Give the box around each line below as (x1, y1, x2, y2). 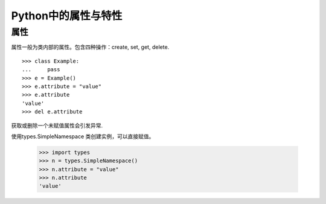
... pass (22, 66, 60, 73)
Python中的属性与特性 (11, 9, 123, 22)
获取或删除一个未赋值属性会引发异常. (11, 121, 103, 129)
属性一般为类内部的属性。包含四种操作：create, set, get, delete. (11, 43, 170, 51)
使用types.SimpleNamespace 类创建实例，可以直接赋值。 (11, 133, 155, 140)
